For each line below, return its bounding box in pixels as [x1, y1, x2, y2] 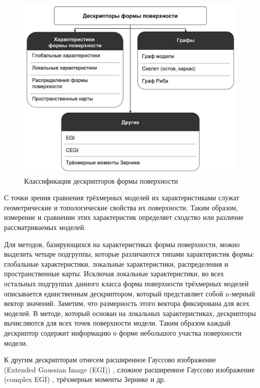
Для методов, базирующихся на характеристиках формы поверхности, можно [4, 239, 240, 249]
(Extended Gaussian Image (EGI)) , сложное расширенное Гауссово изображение [4, 364, 255, 374]
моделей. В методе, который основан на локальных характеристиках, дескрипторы [4, 307, 256, 318]
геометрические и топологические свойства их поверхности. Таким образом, [4, 202, 238, 212]
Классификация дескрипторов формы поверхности [24, 175, 178, 186]
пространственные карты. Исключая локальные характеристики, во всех [4, 268, 224, 279]
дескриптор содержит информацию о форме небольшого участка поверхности [4, 327, 242, 338]
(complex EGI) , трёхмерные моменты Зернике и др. [4, 374, 166, 384]
